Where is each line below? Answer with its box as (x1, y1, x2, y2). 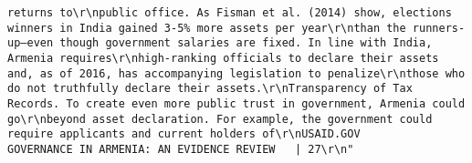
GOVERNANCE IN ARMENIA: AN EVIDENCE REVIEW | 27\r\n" (7, 142, 354, 156)
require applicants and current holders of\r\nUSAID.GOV (7, 127, 361, 141)
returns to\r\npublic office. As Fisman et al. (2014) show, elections (7, 6, 452, 19)
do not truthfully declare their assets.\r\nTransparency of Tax (7, 82, 413, 96)
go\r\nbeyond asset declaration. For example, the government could (7, 112, 433, 126)
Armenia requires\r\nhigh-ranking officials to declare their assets (7, 51, 439, 65)
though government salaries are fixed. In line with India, (59, 36, 433, 50)
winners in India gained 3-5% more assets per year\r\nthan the (7, 21, 406, 35)
